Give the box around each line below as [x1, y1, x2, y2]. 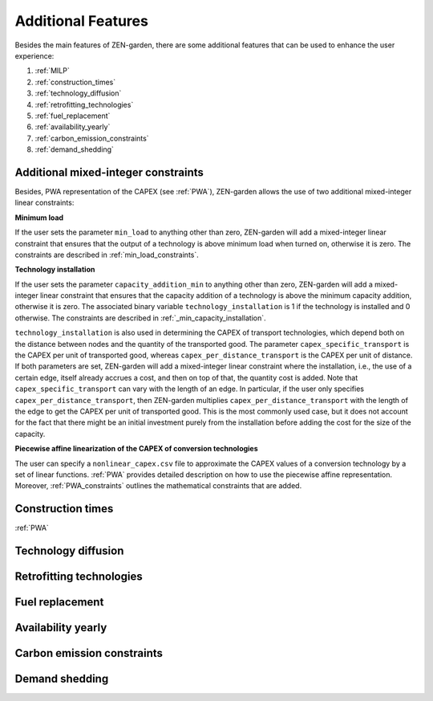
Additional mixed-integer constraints [14, 165, 204, 179]
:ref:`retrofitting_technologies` [34, 100, 134, 109]
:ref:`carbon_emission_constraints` [34, 133, 149, 143]
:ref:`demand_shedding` [34, 145, 114, 154]
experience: [14, 51, 55, 60]
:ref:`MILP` [34, 66, 70, 75]
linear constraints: [14, 198, 75, 208]
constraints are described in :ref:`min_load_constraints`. [14, 250, 200, 259]
